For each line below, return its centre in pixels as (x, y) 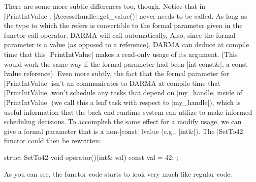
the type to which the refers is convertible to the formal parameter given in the (123, 25)
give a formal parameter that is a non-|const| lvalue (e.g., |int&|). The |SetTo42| (125, 131)
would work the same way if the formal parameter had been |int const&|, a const (126, 64)
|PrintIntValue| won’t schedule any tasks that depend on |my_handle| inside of (123, 92)
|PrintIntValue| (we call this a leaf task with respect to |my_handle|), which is (122, 102)
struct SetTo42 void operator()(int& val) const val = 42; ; (91, 157)
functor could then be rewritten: (52, 141)
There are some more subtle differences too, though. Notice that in (105, 6)
